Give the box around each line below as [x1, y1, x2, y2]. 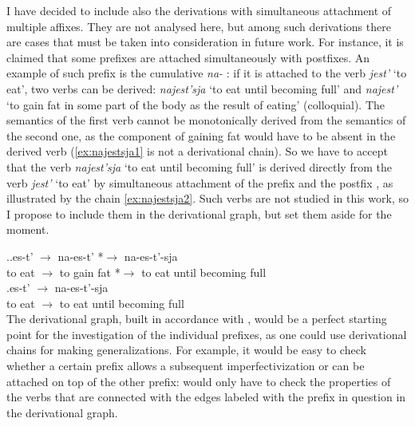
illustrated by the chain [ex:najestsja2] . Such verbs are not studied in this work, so [6, 190, 409, 207]
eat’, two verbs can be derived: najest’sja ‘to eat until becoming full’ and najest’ [6, 80, 398, 97]
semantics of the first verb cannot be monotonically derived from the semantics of [6, 112, 406, 128]
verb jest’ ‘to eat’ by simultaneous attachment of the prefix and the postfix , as [6, 174, 393, 191]
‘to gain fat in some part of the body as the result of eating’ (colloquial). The [6, 96, 385, 112]
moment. [6, 221, 49, 238]
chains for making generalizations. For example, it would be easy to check [6, 341, 366, 358]
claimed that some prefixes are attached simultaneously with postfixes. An [6, 49, 370, 65]
